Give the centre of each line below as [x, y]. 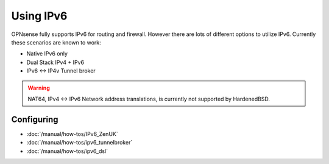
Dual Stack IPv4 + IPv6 [55, 62]
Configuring [35, 119]
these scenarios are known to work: [56, 42]
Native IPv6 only [47, 54]
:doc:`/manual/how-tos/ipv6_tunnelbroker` [80, 143]
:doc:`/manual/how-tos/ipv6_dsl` [67, 151]
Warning [39, 88]
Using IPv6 [39, 16]
